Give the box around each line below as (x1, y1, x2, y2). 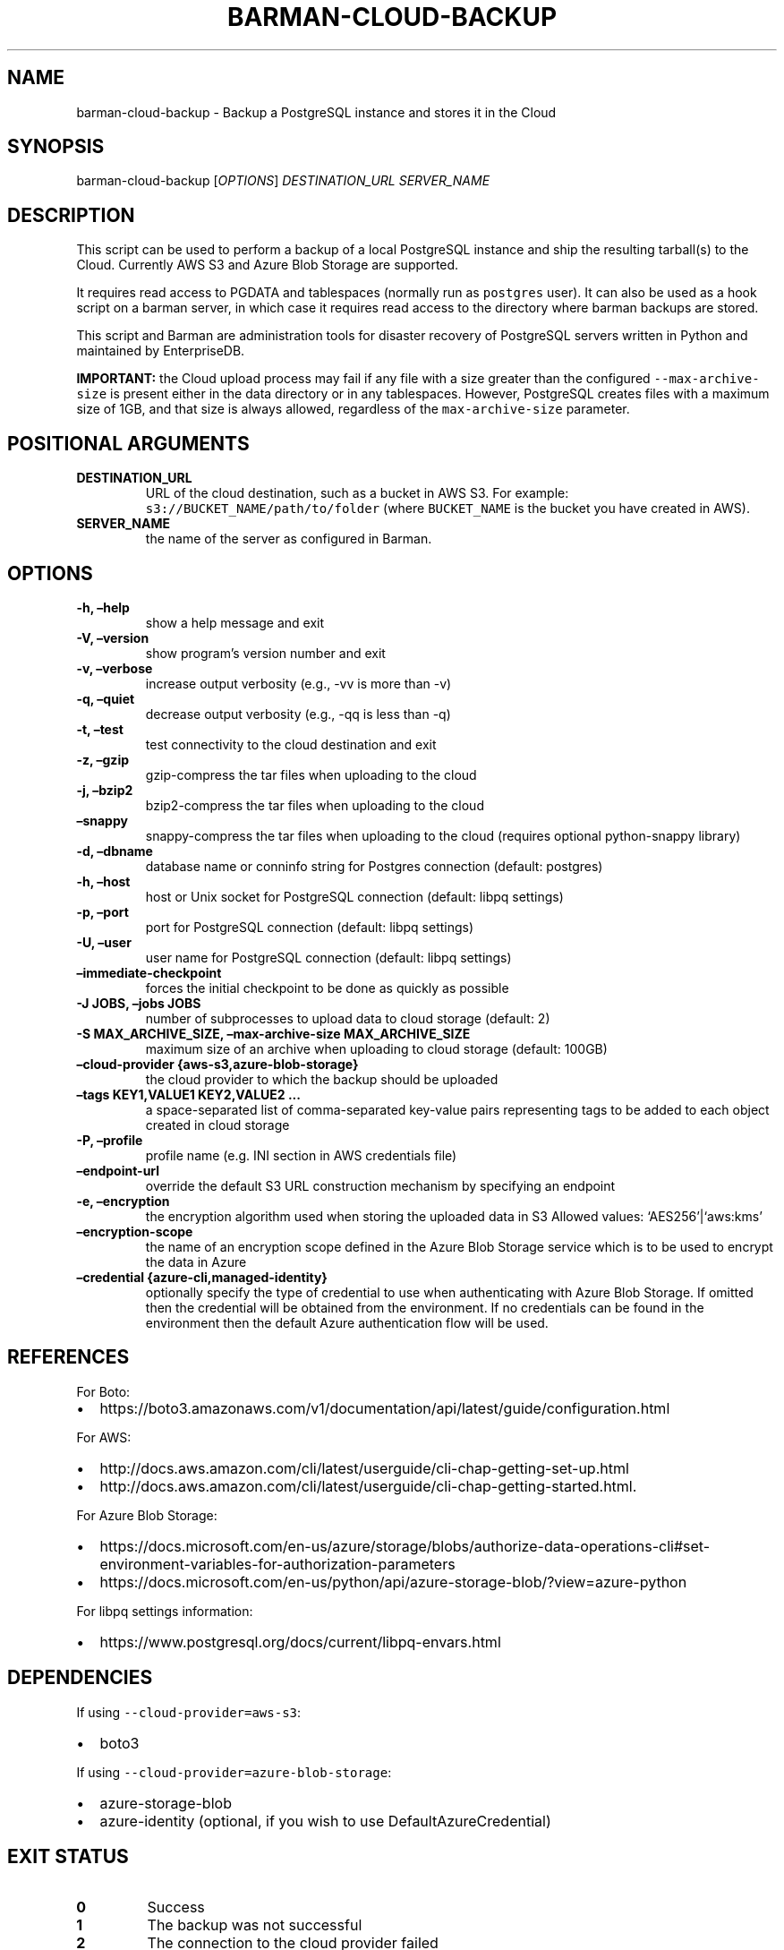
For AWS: (76, 1429, 132, 1445)
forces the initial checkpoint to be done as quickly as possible (145, 979, 509, 996)
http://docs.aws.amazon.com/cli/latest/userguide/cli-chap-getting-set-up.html (99, 1458, 629, 1477)
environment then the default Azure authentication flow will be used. (145, 1314, 549, 1330)
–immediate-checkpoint (76, 964, 222, 980)
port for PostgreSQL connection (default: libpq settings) (145, 919, 474, 935)
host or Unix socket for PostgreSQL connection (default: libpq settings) (145, 888, 564, 904)
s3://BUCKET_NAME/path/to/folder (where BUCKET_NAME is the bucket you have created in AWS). (145, 500, 750, 517)
